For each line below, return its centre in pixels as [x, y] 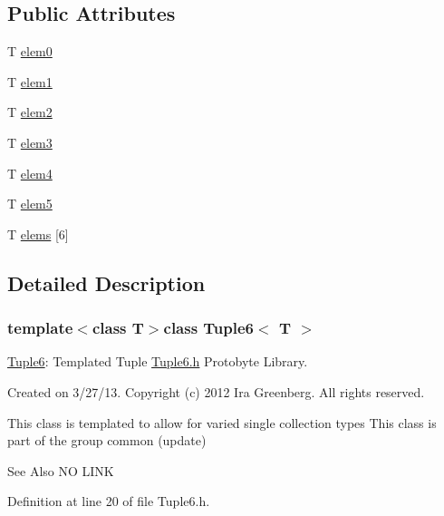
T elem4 [30, 173]
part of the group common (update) [107, 440]
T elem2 [30, 112]
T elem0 [30, 51]
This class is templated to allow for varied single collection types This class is [222, 422]
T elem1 [30, 81]
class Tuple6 [209, 328]
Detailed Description [106, 282]
